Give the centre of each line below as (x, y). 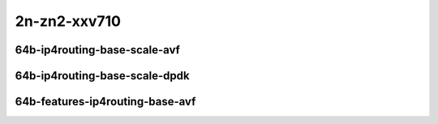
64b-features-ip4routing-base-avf (105, 102)
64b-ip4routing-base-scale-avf (97, 50)
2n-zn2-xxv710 (68, 21)
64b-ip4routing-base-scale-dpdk (102, 76)
